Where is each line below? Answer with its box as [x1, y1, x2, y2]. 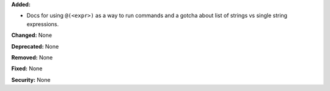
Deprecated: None [11, 42, 59, 50]
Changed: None [11, 32, 52, 39]
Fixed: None [11, 65, 43, 72]
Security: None [11, 76, 51, 83]
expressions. [26, 20, 59, 27]
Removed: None [11, 53, 53, 61]
